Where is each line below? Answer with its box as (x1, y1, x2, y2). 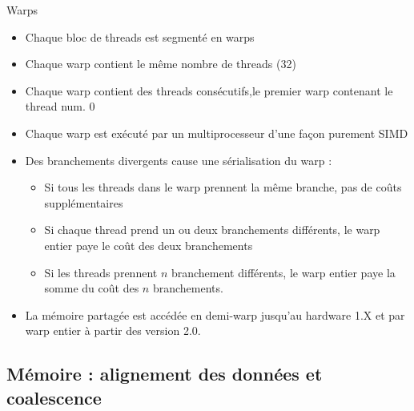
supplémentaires (44, 194, 123, 211)
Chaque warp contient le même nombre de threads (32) (25, 55, 296, 72)
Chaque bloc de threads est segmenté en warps (25, 28, 255, 45)
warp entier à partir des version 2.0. (25, 322, 201, 339)
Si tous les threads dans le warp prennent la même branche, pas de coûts (44, 179, 402, 195)
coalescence (6, 385, 102, 409)
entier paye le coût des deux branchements (44, 236, 253, 253)
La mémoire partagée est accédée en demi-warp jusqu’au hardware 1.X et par (25, 306, 405, 323)
